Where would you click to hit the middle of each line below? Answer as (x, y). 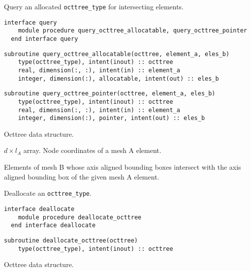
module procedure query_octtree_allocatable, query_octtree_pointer (132, 31)
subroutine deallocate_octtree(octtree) (71, 240)
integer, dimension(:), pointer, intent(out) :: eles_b (111, 118)
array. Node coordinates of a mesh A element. (92, 150)
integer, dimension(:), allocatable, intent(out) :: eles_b (118, 78)
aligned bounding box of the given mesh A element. (82, 176)
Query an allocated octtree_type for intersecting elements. (94, 6)
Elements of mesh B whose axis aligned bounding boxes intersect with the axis (123, 167)
